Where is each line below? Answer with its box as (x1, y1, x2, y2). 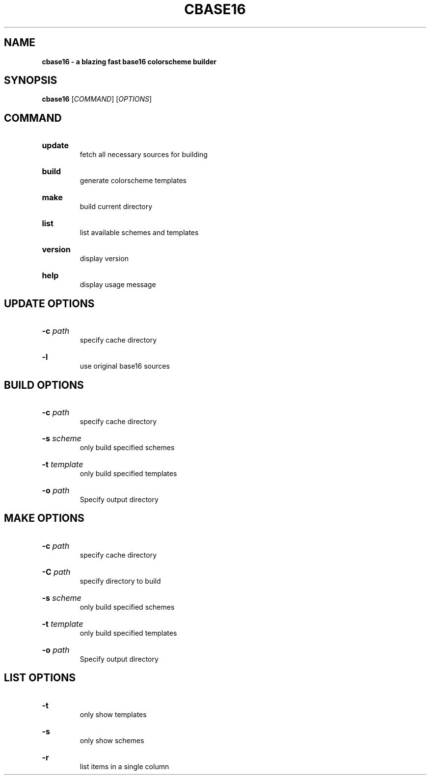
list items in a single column (80, 762, 169, 771)
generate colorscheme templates (80, 176, 187, 185)
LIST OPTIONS (4, 672, 76, 684)
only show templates (80, 710, 147, 719)
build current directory (80, 202, 153, 211)
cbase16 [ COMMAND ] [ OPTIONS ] (42, 95, 152, 104)
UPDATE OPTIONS (4, 297, 95, 310)
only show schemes (80, 736, 144, 745)
